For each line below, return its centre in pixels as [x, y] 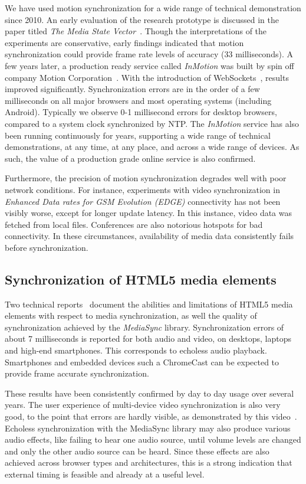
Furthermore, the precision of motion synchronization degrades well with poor [146, 178]
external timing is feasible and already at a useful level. [105, 474]
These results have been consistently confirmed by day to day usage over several [149, 393]
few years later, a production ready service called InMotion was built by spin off [149, 65]
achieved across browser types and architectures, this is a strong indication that [149, 462]
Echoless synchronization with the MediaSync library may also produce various [148, 428]
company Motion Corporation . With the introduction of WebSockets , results [147, 77]
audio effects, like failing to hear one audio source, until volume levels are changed [153, 439]
